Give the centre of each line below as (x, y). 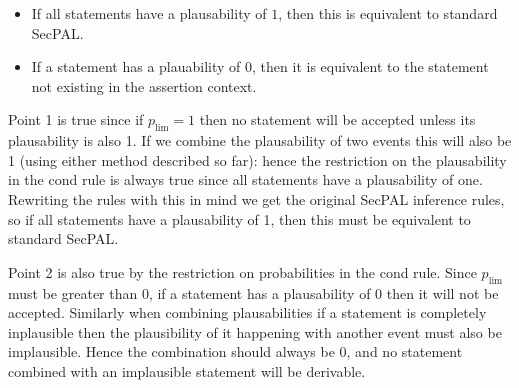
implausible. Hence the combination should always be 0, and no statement (235, 351)
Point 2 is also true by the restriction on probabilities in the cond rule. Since (242, 271)
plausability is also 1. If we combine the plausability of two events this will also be (260, 140)
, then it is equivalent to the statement (370, 66)
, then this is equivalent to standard (388, 13)
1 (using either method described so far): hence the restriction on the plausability (257, 159)
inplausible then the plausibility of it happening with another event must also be (255, 331)
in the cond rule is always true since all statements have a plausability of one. (245, 179)
